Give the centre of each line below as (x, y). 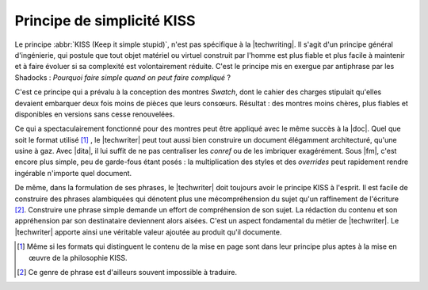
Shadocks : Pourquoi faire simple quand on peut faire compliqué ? (123, 77)
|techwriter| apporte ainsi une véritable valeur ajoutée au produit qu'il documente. (148, 232)
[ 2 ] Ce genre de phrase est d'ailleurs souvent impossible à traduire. (127, 272)
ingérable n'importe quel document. (73, 173)
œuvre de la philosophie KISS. (78, 258)
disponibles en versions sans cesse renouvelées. (95, 114)
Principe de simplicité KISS (105, 21)
